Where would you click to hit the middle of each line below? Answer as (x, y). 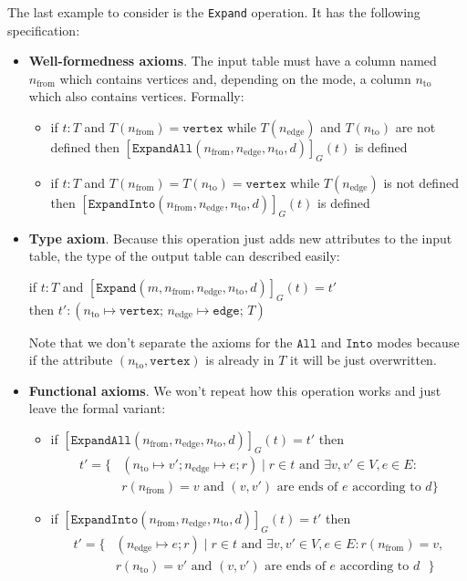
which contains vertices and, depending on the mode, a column (235, 78)
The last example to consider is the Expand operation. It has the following (214, 12)
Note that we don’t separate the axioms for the (161, 342)
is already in (240, 360)
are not (415, 127)
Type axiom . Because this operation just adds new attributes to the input (240, 238)
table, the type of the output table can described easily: (184, 256)
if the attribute (71, 360)
